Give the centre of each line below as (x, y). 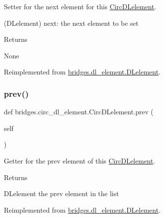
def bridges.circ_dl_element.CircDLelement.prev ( (79, 112)
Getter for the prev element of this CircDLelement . (80, 160)
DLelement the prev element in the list (61, 193)
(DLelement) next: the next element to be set (71, 23)
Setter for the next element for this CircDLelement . (80, 6)
